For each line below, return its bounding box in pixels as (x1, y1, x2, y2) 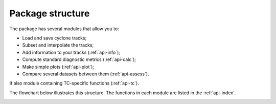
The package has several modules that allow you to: (9, 26, 120, 32)
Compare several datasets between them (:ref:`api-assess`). (22, 71, 149, 77)
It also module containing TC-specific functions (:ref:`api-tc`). (9, 80, 139, 87)
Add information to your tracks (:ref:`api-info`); (22, 49, 120, 55)
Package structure (9, 8, 90, 19)
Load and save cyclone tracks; (22, 35, 87, 41)
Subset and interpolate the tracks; (22, 42, 94, 48)
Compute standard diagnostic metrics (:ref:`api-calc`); (22, 56, 136, 63)
